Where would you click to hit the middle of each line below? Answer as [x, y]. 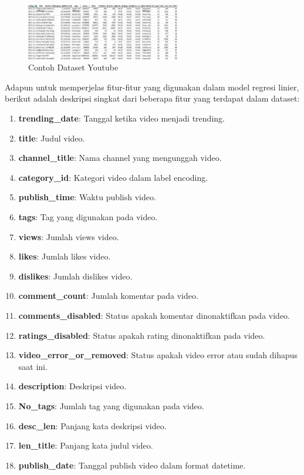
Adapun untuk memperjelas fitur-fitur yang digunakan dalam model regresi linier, [152, 87]
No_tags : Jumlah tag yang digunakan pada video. [111, 405]
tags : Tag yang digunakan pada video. [88, 217]
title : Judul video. [52, 138]
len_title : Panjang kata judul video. [86, 445]
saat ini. [33, 366]
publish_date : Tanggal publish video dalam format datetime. [132, 465]
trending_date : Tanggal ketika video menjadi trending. [121, 118]
